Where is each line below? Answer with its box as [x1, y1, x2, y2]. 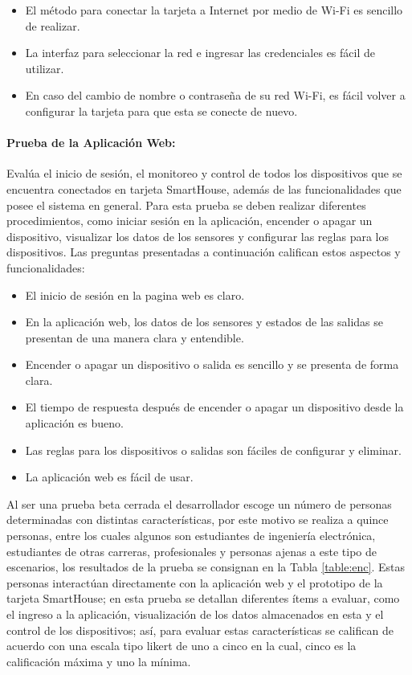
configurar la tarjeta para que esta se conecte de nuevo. [25, 102, 298, 119]
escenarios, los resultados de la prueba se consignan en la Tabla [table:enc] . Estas [6, 558, 406, 575]
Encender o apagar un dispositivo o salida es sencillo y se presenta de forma [25, 356, 399, 373]
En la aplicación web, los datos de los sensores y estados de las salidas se [25, 313, 383, 330]
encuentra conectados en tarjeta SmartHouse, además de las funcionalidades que [6, 180, 402, 197]
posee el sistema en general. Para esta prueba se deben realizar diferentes [6, 196, 366, 213]
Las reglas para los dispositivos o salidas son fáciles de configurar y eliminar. [25, 441, 402, 458]
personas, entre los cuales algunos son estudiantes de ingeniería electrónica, [6, 527, 376, 544]
